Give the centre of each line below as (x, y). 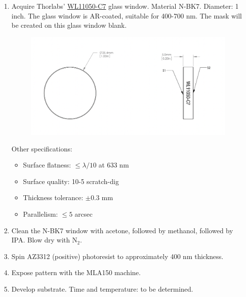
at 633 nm (114, 165)
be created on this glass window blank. (69, 25)
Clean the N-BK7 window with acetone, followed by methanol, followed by (122, 230)
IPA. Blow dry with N (44, 240)
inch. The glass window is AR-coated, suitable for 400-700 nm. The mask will (127, 15)
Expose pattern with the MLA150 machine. (76, 272)
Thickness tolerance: (53, 197)
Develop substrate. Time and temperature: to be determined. (102, 288)
